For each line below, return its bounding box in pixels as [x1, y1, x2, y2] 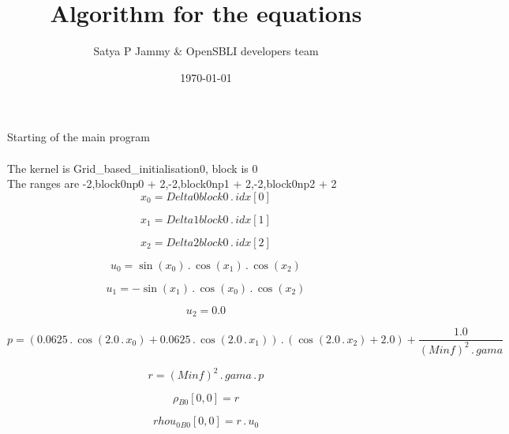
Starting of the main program [7, 129, 150, 145]
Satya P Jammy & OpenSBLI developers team [93, 43, 319, 59]
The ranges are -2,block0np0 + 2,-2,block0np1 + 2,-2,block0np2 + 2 [7, 175, 337, 192]
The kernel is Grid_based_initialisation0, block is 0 [7, 159, 258, 176]
